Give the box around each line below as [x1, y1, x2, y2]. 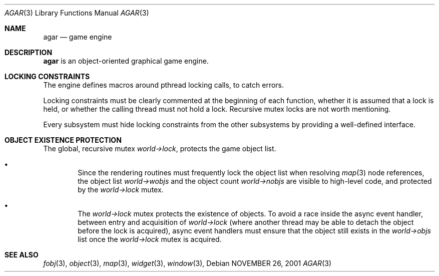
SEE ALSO [5, 250, 39, 259]
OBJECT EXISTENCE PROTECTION [5, 136, 122, 144]
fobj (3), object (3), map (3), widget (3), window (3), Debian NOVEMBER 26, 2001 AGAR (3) [43, 259, 332, 267]
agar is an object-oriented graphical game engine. [43, 57, 209, 65]
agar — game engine [43, 33, 112, 41]
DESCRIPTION [5, 48, 53, 57]
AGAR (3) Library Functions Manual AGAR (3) [5, 9, 149, 17]
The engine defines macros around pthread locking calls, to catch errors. [43, 81, 284, 89]
